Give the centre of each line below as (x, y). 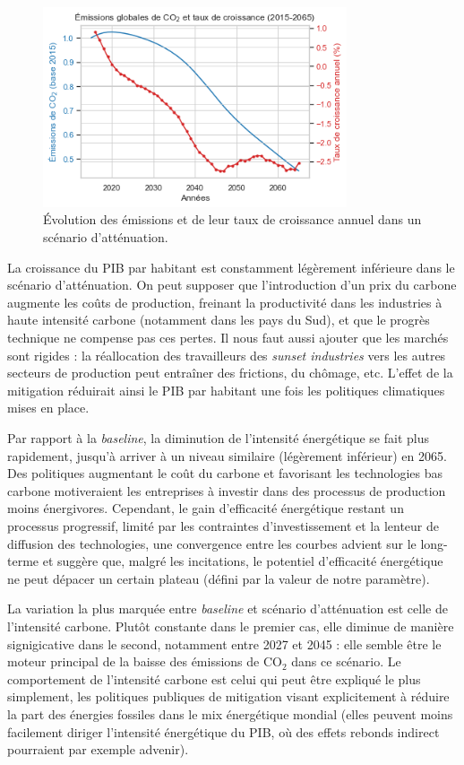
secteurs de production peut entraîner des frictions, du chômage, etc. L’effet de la (230, 373)
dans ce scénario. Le (346, 661)
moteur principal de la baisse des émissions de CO (145, 661)
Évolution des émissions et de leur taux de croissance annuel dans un (232, 219)
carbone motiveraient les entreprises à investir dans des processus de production (227, 490)
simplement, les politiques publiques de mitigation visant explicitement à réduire (228, 696)
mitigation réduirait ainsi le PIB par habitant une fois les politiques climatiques (226, 390)
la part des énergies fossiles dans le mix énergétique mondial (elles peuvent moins (230, 713)
